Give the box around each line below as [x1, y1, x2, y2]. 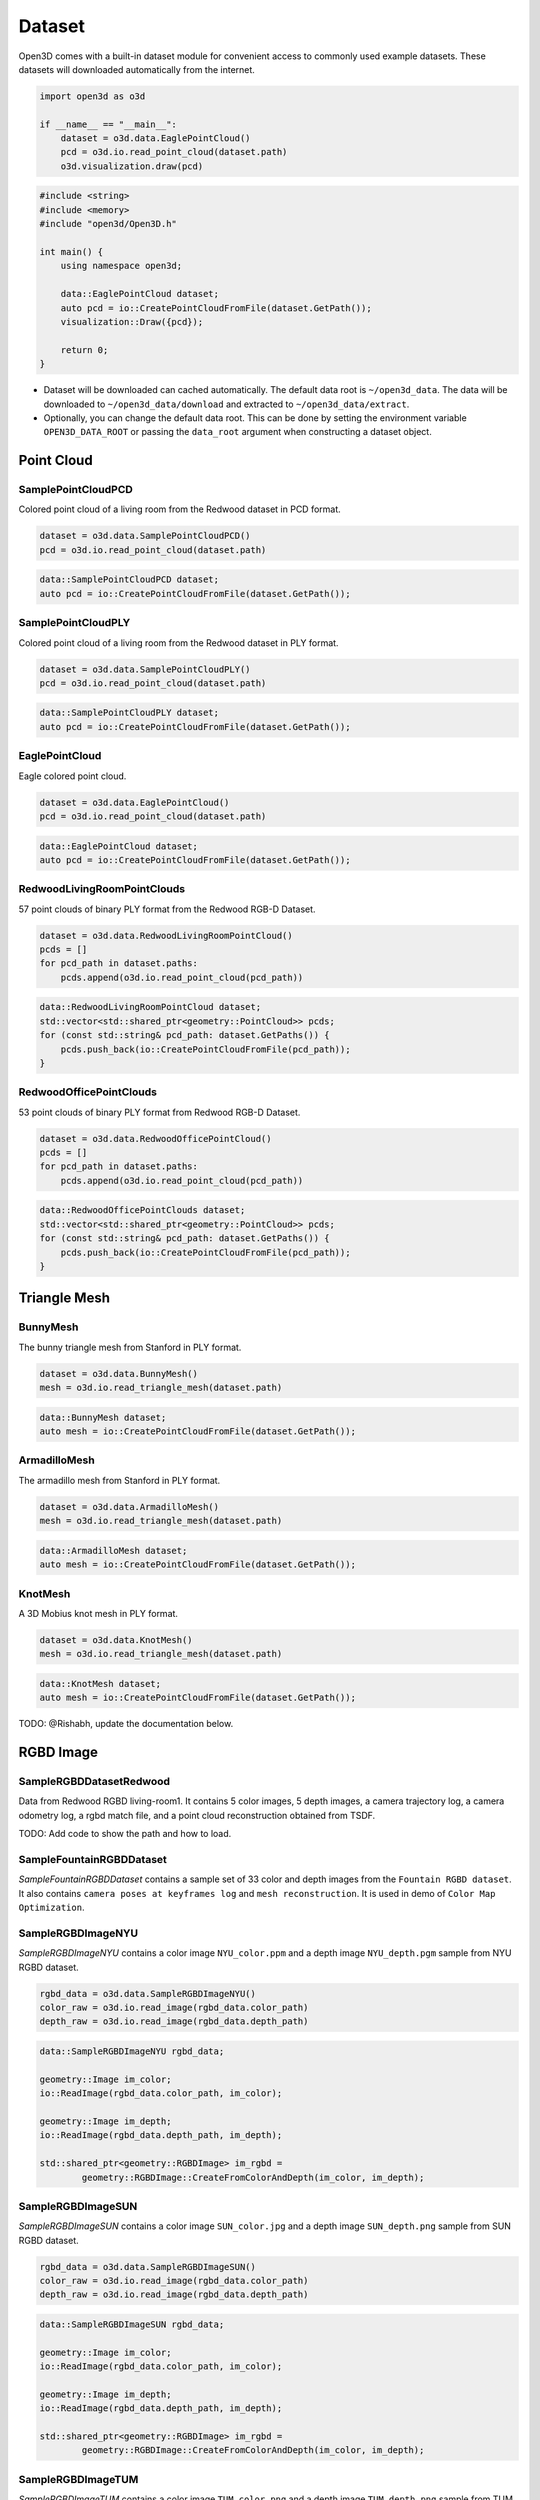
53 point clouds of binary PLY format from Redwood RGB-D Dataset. [18, 1106, 301, 1118]
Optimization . [18, 1901, 85, 1914]
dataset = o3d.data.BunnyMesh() [39, 1368, 199, 1379]
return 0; [60, 344, 109, 355]
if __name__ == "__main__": [39, 118, 177, 130]
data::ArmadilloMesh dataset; [39, 1545, 188, 1556]
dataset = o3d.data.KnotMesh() [39, 1634, 194, 1645]
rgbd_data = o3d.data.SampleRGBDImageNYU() [39, 1988, 257, 1999]
